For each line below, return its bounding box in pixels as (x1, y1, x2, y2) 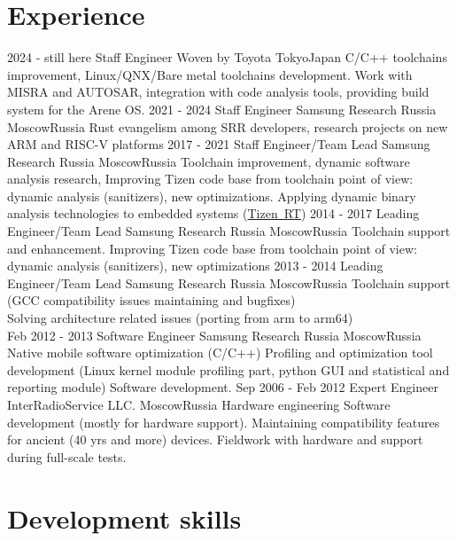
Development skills (7, 499, 242, 536)
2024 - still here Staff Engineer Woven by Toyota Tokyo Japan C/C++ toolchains (7, 48, 447, 67)
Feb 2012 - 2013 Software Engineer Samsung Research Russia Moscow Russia (7, 325, 422, 344)
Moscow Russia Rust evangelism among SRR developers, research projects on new (7, 117, 448, 136)
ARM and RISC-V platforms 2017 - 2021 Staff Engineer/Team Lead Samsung (7, 135, 430, 153)
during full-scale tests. (7, 447, 127, 466)
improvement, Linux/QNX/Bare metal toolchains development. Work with (7, 65, 413, 83)
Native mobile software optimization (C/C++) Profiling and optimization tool (7, 343, 433, 362)
